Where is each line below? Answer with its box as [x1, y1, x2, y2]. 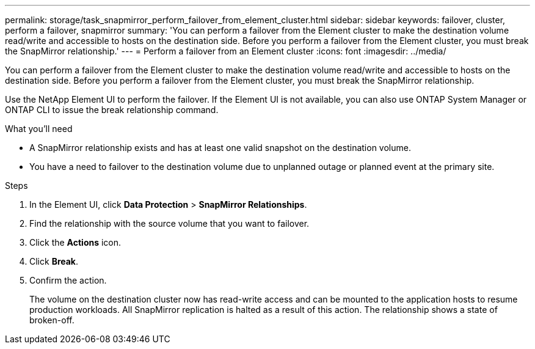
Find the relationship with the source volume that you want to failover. [29, 218, 310, 229]
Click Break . [29, 256, 79, 266]
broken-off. [29, 315, 75, 325]
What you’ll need [5, 123, 73, 134]
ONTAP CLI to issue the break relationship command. [5, 105, 219, 115]
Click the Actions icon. [29, 237, 122, 248]
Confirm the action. [29, 275, 107, 285]
